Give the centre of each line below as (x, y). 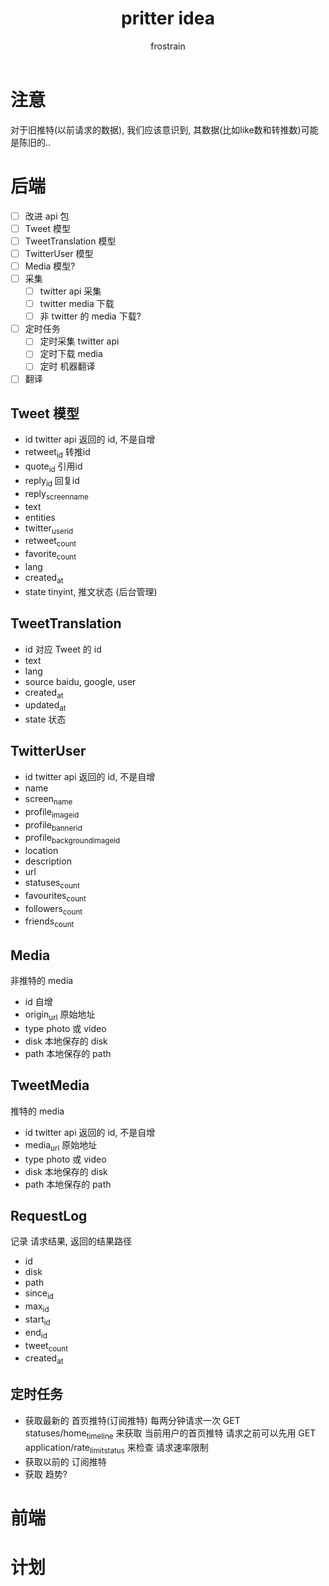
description (48, 861)
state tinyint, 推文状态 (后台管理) (91, 591)
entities (40, 517)
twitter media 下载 (77, 304)
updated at (45, 706)
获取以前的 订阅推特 (65, 1461)
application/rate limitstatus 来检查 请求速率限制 (116, 1448)
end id (36, 1333)
